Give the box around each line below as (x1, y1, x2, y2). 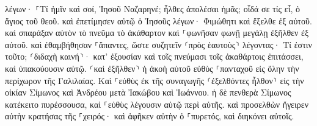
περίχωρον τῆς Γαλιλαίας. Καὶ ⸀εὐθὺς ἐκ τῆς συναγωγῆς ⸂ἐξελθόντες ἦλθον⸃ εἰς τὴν (5, 74, 304, 86)
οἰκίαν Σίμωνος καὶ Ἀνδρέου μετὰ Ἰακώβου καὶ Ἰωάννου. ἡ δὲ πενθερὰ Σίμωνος (5, 86, 291, 99)
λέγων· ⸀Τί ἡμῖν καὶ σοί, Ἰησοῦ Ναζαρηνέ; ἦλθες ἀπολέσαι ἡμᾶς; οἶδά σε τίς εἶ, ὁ (5, 2, 301, 15)
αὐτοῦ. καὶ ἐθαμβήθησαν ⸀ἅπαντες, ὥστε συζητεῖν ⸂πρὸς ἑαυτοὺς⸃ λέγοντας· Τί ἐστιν (5, 38, 312, 51)
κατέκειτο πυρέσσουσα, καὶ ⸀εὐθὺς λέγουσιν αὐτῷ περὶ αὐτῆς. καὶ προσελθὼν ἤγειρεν (5, 97, 308, 110)
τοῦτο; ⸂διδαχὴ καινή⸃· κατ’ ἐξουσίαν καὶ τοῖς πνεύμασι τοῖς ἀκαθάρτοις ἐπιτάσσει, (5, 50, 304, 63)
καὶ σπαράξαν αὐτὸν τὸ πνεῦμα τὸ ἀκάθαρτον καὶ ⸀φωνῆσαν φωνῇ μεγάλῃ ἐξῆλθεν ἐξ (5, 26, 309, 39)
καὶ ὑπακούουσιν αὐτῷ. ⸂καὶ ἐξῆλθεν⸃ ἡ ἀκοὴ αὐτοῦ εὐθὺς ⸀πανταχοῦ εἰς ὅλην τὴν (5, 61, 299, 74)
